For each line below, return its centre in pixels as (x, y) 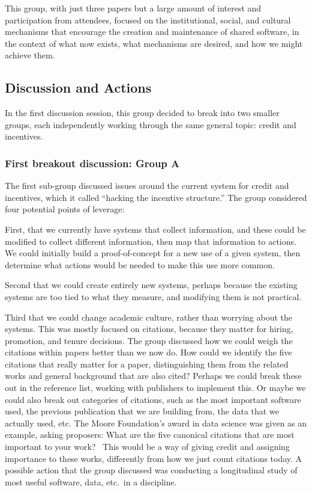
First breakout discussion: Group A (92, 163)
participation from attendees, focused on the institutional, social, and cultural (148, 20)
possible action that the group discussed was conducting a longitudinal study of (151, 470)
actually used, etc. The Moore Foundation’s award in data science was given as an (156, 423)
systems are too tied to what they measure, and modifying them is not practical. (153, 296)
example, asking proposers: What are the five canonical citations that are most (150, 435)
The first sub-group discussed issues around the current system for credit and (147, 186)
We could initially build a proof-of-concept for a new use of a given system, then (153, 253)
